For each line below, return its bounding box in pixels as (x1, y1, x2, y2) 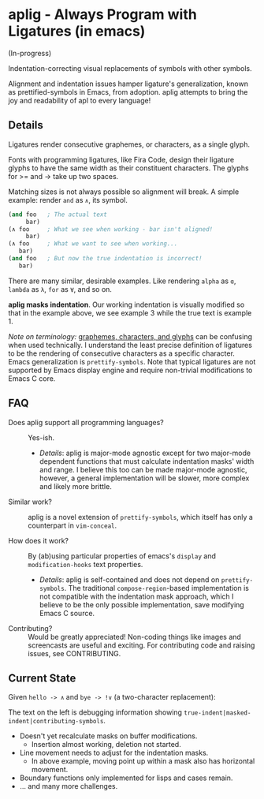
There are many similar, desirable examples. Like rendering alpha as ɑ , (8, 276, 236, 286)
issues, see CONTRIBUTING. (28, 648, 121, 658)
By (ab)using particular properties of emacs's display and (28, 551, 217, 561)
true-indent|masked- (184, 709, 251, 717)
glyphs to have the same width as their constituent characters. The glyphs (8, 163, 250, 173)
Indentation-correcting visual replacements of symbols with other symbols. (8, 63, 252, 73)
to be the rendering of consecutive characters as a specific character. (8, 349, 235, 358)
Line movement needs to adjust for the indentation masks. (19, 748, 209, 758)
